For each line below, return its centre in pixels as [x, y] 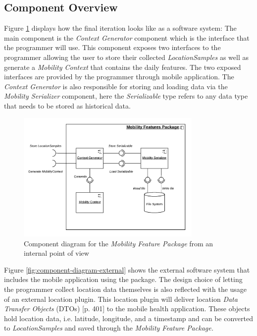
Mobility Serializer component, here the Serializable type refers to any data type [126, 96]
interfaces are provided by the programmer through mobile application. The [119, 77]
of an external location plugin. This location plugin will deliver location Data [121, 299]
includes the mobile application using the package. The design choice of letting [123, 279]
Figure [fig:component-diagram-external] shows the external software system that [127, 269]
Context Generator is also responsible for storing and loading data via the [116, 86]
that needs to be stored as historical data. [67, 105]
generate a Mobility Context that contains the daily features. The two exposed [123, 67]
